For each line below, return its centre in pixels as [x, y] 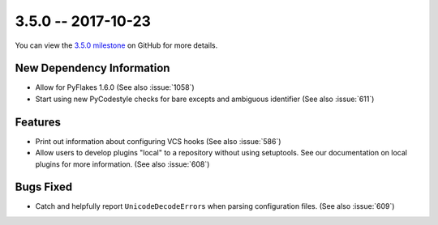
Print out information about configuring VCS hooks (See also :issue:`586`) [158, 141]
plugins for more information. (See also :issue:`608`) [122, 164]
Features [38, 122]
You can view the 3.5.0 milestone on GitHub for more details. [116, 45]
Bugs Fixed [44, 187]
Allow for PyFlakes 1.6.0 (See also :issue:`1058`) [115, 87]
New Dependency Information [92, 68]
